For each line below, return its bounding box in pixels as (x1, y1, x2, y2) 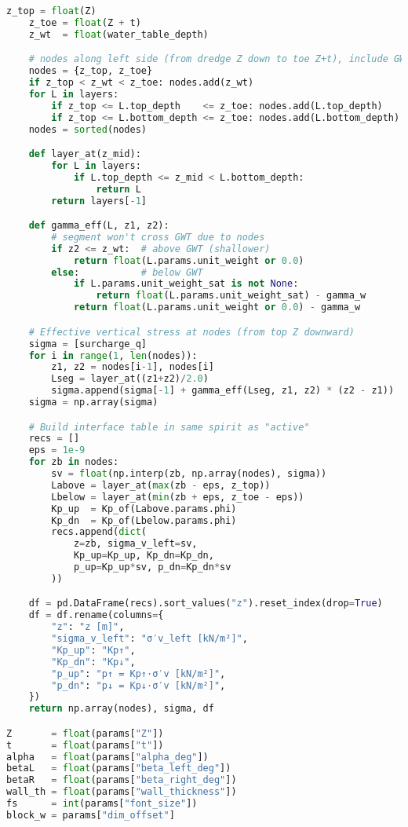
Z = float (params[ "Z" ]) (6, 727, 164, 739)
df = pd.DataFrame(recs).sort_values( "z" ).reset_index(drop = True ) (28, 598, 383, 609)
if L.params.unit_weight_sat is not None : (73, 278, 299, 290)
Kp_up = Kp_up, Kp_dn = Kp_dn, (73, 550, 214, 562)
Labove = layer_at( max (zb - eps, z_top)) (51, 479, 271, 491)
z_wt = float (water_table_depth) (28, 28, 209, 40)
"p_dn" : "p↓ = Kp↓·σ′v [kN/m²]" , (51, 679, 226, 691)
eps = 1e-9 (28, 445, 86, 456)
